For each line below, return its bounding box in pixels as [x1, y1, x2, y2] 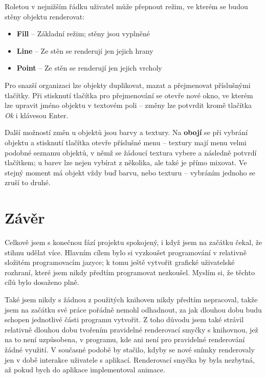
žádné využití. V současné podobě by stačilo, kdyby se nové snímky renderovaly [5, 344, 255, 354]
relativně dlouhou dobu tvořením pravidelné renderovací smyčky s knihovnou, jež [5, 324, 258, 335]
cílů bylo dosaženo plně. [5, 277, 79, 287]
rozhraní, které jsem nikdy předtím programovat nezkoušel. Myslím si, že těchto [5, 266, 255, 277]
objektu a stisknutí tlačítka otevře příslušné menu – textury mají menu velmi [5, 137, 247, 147]
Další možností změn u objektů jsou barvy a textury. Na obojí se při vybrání [5, 127, 248, 138]
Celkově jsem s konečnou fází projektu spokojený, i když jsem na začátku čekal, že [5, 237, 262, 248]
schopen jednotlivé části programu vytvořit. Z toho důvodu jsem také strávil [5, 314, 244, 325]
